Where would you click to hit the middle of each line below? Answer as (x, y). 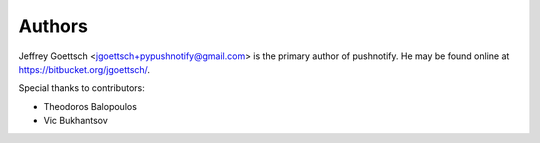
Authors (53, 26)
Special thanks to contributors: (81, 88)
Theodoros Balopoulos (90, 106)
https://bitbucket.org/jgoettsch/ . (84, 69)
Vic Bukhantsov (76, 121)
